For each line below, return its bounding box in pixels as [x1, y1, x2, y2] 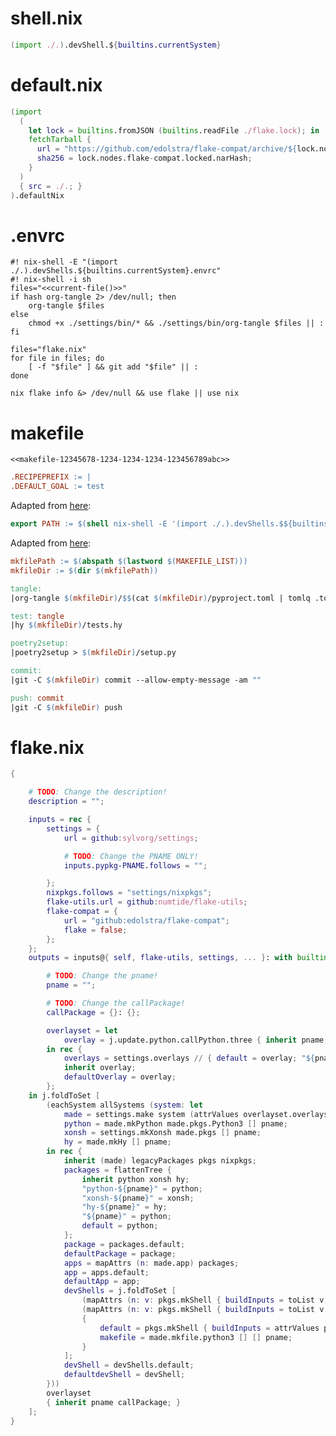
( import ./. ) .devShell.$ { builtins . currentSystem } [10, 40, 222, 50]
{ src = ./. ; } [19, 181, 83, 191]
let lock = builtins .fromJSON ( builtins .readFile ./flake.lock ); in [28, 125, 320, 136]
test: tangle [10, 611, 65, 621]
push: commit [10, 693, 65, 703]
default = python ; [81, 1221, 159, 1231]
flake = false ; [63, 925, 128, 935]
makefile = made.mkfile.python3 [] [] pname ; [99, 1332, 293, 1342]
